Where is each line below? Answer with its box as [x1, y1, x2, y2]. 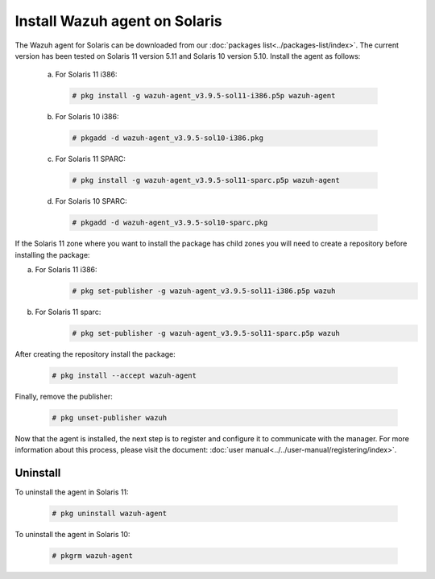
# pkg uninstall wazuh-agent [52, 509, 168, 519]
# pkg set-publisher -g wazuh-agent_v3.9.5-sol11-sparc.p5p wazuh [72, 329, 340, 337]
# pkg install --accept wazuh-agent [52, 370, 197, 380]
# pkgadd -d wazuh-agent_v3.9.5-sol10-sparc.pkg [72, 218, 268, 227]
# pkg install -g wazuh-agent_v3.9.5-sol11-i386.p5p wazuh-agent [72, 91, 336, 101]
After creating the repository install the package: [14, 349, 176, 358]
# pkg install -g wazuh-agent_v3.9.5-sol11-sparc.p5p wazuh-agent [72, 176, 340, 185]
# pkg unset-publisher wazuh [52, 413, 168, 422]
